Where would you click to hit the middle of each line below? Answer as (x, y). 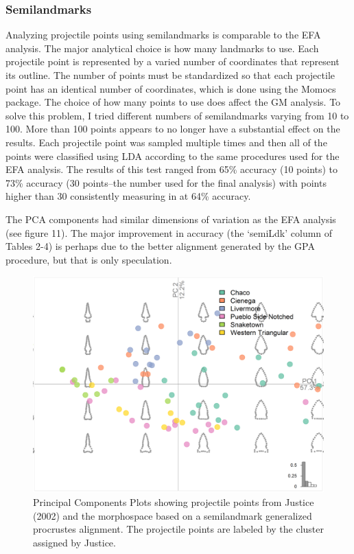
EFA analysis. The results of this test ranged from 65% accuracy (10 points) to (172, 169)
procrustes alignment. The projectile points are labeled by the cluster (179, 529)
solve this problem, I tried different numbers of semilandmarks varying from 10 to (177, 115)
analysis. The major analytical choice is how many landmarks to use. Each (162, 48)
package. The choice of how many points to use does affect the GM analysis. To (173, 102)
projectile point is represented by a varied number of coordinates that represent (173, 61)
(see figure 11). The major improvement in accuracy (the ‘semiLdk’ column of (169, 232)
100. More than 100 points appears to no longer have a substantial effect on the (173, 129)
